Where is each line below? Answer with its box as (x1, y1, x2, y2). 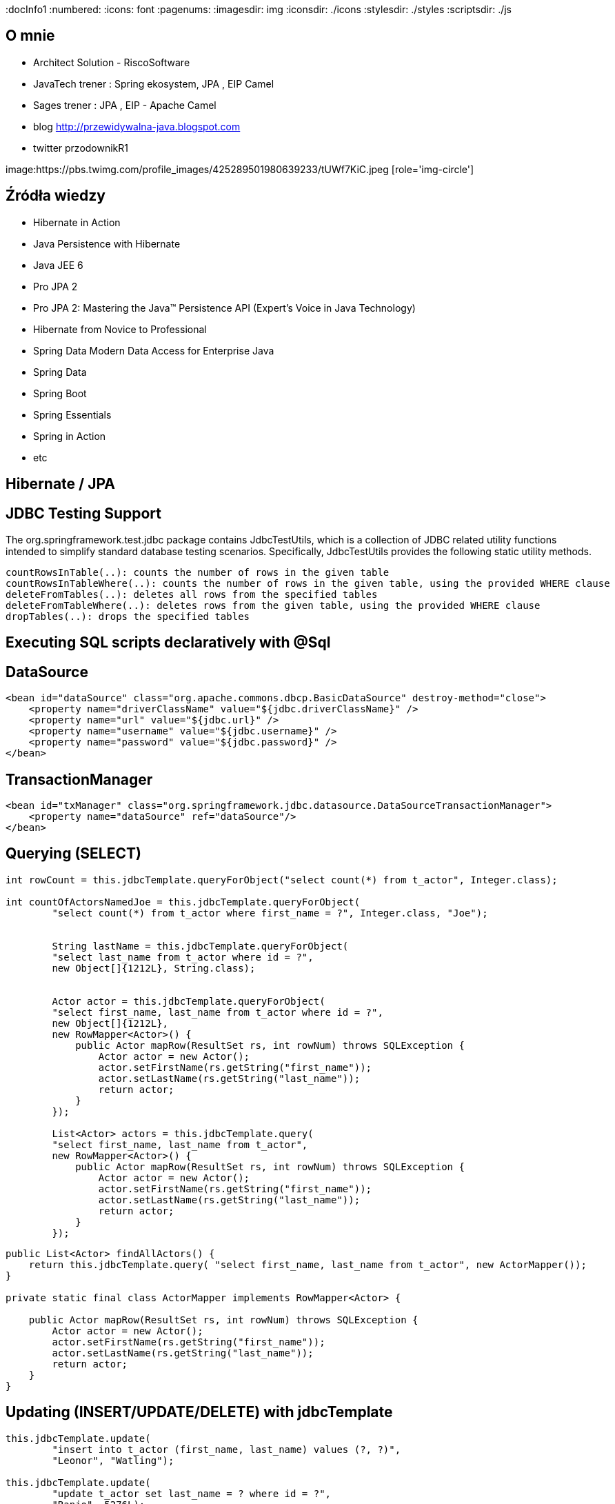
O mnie (6, 27, 55, 45)
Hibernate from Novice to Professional (33, 323, 207, 335)
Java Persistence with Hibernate (33, 237, 181, 250)
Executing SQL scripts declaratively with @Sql (6, 634, 331, 652)
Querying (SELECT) (6, 845, 141, 863)
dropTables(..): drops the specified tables (6, 610, 250, 622)
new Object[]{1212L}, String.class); (52, 962, 256, 974)
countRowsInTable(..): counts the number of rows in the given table (6, 566, 390, 578)
